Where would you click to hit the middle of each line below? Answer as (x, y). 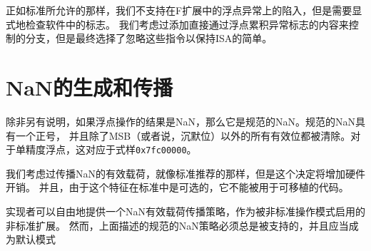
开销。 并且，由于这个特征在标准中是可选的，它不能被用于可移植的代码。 (177, 187)
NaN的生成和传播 (90, 87)
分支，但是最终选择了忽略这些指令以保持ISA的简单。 (149, 38)
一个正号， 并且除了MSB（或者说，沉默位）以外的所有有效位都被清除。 (183, 135)
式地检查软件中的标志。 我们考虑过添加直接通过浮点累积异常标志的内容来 (177, 24)
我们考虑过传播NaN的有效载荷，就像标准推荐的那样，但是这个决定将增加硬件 (185, 173)
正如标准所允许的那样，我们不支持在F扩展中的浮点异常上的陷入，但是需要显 (184, 10)
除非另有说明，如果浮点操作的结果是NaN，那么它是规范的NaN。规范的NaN (181, 121)
